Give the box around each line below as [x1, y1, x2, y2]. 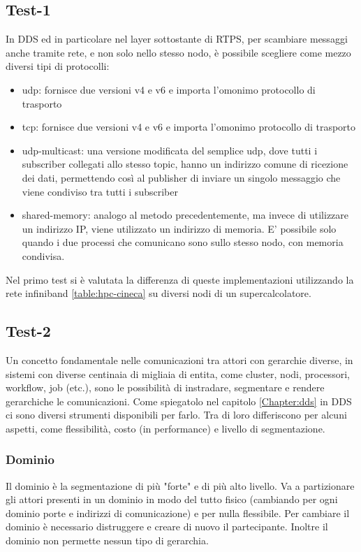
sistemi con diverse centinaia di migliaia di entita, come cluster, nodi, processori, [6, 366, 350, 381]
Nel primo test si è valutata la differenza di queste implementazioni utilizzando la [6, 272, 354, 286]
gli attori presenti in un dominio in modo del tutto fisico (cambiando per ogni [6, 492, 338, 507]
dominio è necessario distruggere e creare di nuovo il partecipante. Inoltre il [6, 519, 328, 534]
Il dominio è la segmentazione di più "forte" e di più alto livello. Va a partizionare [6, 478, 355, 493]
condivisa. [22, 248, 65, 263]
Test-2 [6, 320, 51, 342]
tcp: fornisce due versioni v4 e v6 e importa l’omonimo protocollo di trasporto [22, 119, 356, 134]
